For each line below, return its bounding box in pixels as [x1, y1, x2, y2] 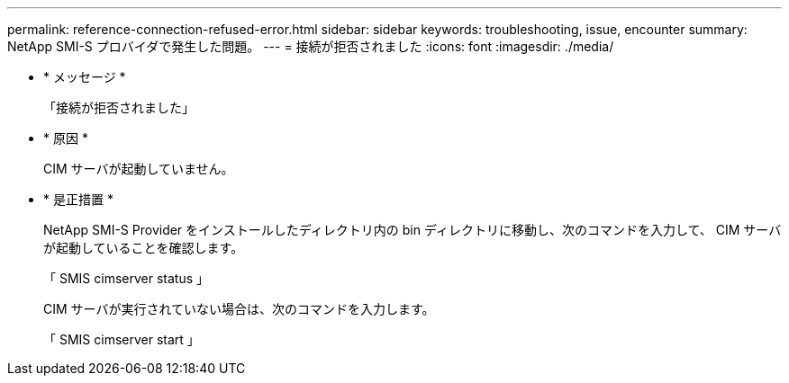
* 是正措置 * [43, 191, 113, 207]
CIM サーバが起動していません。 [43, 161, 234, 176]
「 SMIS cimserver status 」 [43, 271, 209, 286]
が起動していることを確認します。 [43, 240, 244, 255]
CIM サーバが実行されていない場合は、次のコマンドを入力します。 [43, 301, 435, 316]
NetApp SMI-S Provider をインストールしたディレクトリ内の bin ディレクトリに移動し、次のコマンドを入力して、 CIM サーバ [43, 222, 782, 237]
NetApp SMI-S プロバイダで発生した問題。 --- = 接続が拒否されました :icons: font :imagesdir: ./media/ [7, 39, 614, 54]
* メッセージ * [43, 69, 126, 85]
